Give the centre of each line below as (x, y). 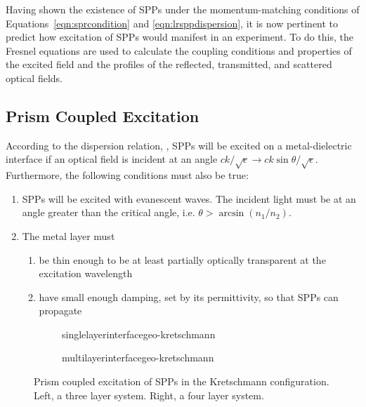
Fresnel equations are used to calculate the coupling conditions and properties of (179, 50)
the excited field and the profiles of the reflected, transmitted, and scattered (169, 64)
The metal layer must (68, 235)
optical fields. (34, 78)
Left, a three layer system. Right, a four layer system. (149, 395)
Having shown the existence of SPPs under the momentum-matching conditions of (183, 9)
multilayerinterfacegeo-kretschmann (138, 358)
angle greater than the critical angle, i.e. (109, 212)
